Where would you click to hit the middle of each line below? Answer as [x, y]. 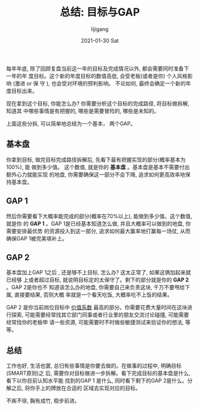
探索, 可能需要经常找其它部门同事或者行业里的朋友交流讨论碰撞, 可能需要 [100, 315]
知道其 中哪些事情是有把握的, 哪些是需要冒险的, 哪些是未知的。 [83, 111]
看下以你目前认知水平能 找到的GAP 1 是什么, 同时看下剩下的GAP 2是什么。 [97, 381]
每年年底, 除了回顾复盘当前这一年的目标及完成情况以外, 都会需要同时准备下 [97, 68]
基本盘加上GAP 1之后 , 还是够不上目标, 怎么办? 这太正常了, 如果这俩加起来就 [99, 273]
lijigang [100, 29]
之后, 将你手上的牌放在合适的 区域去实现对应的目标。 [76, 388]
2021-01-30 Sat [100, 40]
